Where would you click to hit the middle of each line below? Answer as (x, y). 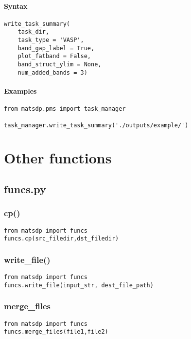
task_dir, (34, 32)
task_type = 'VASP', (51, 40)
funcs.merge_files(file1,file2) (56, 332)
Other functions (58, 158)
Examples (20, 90)
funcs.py (25, 189)
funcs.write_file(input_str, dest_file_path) (79, 285)
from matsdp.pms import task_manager (65, 109)
